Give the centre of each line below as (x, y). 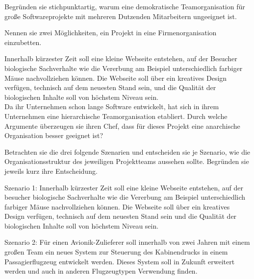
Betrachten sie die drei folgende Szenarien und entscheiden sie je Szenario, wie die (127, 151)
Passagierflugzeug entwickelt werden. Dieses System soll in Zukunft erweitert (120, 261)
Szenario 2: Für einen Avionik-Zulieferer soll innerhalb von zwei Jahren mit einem (127, 242)
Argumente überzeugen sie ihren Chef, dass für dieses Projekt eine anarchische (122, 126)
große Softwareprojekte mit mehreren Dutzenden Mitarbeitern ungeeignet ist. (121, 16)
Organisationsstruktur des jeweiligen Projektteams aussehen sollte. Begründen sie (127, 161)
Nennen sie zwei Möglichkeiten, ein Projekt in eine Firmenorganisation (111, 33)
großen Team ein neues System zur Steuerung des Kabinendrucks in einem (116, 252)
